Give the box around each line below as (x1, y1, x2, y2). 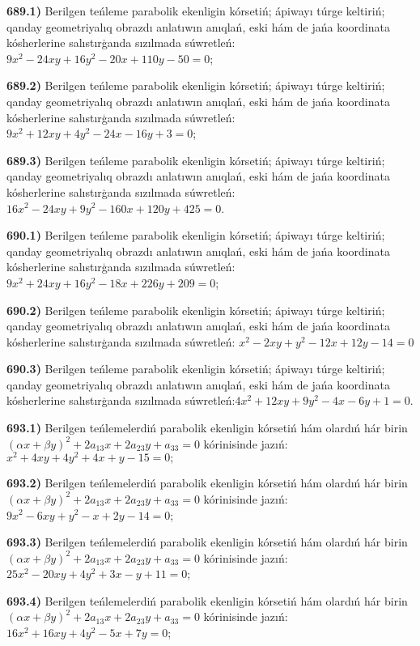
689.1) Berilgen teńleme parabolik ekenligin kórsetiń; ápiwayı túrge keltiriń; (6, 2, 385, 19)
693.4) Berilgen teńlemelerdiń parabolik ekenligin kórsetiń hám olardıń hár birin (6, 592, 408, 609)
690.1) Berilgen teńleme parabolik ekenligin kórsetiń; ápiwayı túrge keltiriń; (6, 227, 385, 244)
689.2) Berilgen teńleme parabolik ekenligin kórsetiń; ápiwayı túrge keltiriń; (6, 77, 385, 94)
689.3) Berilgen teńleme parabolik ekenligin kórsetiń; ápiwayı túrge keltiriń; (6, 151, 385, 168)
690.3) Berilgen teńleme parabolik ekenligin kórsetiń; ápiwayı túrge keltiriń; (6, 360, 385, 377)
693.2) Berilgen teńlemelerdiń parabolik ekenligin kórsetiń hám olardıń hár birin (6, 474, 408, 491)
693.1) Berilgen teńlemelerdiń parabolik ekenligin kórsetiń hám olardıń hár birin (6, 419, 408, 436)
